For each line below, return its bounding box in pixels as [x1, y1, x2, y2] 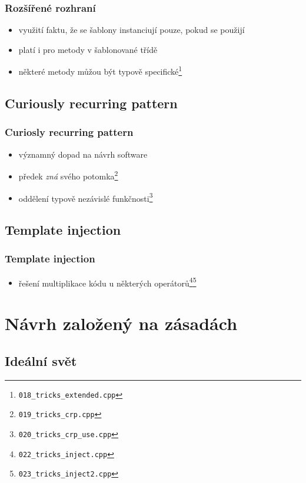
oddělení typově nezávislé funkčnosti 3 [18, 190, 153, 204]
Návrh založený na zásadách [5, 311, 238, 335]
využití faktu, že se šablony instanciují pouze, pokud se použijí [18, 24, 245, 36]
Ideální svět [5, 351, 77, 369]
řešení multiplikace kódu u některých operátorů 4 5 [18, 275, 197, 289]
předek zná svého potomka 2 [18, 168, 118, 182]
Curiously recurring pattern [5, 94, 178, 112]
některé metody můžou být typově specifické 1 [18, 64, 182, 78]
